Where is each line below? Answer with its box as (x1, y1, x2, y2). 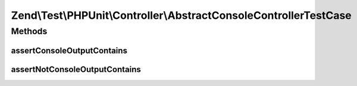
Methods (11, 26, 48, 37)
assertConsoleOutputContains (11, 45, 128, 55)
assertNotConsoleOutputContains (11, 64, 141, 74)
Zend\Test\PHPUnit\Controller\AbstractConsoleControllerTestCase (11, 9, 352, 22)
